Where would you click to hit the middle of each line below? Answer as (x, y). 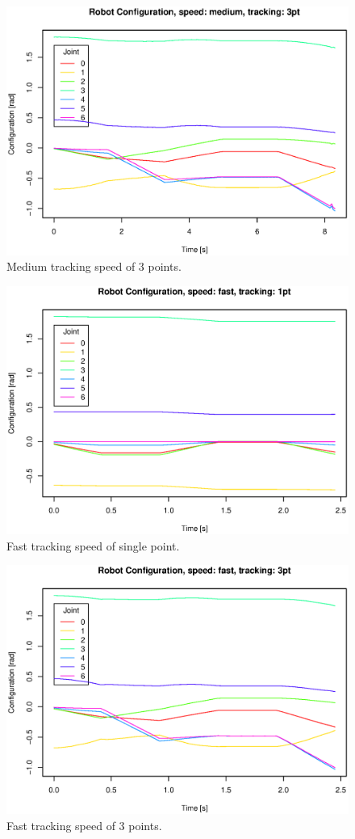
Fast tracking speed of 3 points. (84, 825)
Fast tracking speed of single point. (93, 545)
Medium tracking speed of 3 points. (94, 266)
